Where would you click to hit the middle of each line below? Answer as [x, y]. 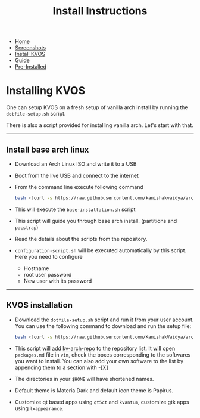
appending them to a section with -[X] [61, 367]
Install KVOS [30, 54]
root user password [48, 274]
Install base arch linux [48, 149]
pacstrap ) [26, 227]
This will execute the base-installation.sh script [75, 209]
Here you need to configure [49, 256]
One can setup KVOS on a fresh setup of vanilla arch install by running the [97, 107]
